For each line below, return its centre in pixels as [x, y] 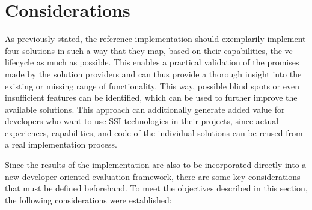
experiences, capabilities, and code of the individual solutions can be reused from [154, 132]
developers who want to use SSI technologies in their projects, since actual [142, 121]
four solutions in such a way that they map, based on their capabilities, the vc [149, 50]
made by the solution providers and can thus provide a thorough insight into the [153, 73]
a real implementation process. [61, 144]
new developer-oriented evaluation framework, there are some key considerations [153, 176]
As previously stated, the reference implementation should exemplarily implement [155, 39]
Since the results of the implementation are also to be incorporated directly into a [156, 165]
